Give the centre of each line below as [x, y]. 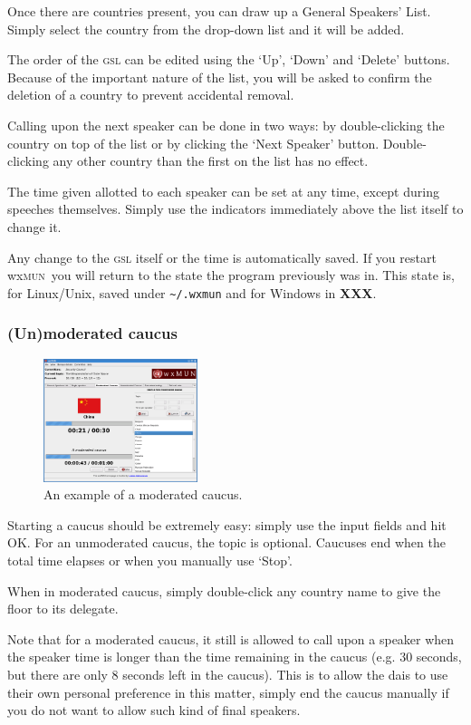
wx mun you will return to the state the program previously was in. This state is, [231, 275]
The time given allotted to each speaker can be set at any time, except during [223, 191]
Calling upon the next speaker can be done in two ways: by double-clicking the [226, 125]
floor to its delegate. [63, 609]
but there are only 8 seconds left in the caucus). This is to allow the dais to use [228, 675]
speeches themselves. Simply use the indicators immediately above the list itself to [235, 209]
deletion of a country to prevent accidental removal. [151, 95]
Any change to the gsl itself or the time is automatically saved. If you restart [222, 257]
